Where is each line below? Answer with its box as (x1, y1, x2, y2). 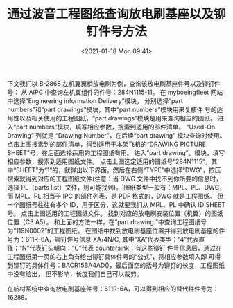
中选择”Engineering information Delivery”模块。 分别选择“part (7, 96, 184, 105)
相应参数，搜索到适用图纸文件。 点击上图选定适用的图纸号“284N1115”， (7, 157, 212, 165)
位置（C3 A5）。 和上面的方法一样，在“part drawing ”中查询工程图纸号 (7, 217, 207, 226)
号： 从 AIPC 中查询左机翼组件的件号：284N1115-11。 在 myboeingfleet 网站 (7, 88, 223, 96)
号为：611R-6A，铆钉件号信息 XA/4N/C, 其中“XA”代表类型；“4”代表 (7, 235, 199, 243)
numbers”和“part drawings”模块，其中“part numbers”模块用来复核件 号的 (7, 105, 217, 114)
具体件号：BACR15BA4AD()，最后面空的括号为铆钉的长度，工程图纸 (31, 261, 225, 269)
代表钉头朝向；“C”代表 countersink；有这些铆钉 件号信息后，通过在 (28, 244, 222, 252)
